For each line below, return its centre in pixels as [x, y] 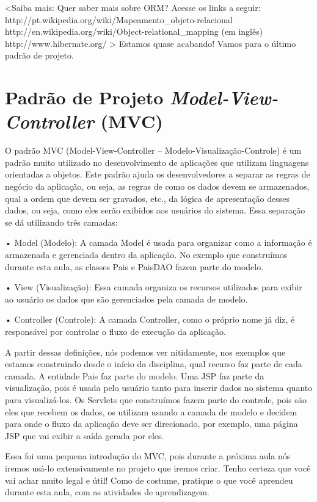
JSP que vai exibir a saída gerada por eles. [85, 435]
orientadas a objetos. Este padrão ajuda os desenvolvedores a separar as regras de [158, 174]
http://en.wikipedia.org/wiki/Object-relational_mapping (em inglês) [134, 31]
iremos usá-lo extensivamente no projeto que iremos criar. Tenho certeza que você [158, 468]
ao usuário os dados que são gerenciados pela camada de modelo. [126, 299]
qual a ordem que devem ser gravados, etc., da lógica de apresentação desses [148, 198]
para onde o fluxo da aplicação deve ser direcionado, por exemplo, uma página [151, 424]
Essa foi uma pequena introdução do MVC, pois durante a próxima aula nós [148, 456]
